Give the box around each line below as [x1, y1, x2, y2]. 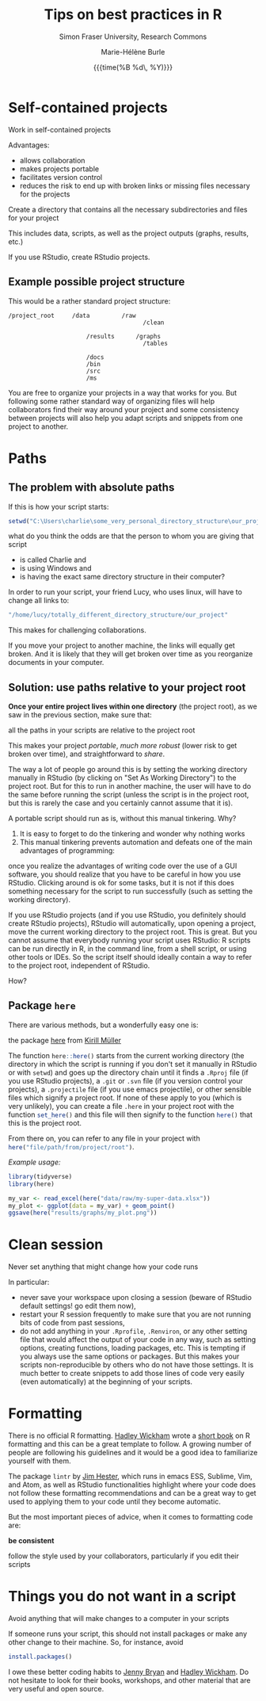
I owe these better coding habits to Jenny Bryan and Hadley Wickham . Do [8, 1667, 249, 1676]
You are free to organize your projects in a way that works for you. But [8, 388, 237, 397]
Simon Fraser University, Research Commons [59, 32, 207, 41]
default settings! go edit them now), [19, 1302, 136, 1311]
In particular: [8, 1278, 50, 1287]
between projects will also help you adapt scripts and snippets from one [8, 413, 243, 422]
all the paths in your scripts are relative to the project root [8, 725, 196, 735]
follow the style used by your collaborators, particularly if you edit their [8, 1551, 239, 1561]
